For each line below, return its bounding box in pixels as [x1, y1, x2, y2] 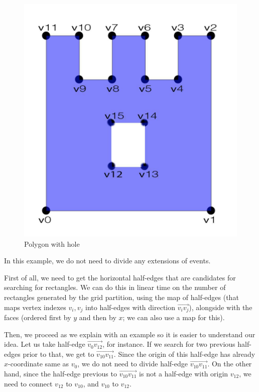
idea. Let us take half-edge [4, 339, 85, 349]
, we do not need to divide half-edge [77, 358, 188, 369]
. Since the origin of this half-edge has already [113, 348, 255, 359]
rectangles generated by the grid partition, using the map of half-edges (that [4, 291, 239, 302]
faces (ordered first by [4, 312, 71, 322]
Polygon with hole [24, 238, 80, 249]
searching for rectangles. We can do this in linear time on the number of [4, 282, 226, 292]
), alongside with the [189, 302, 252, 312]
